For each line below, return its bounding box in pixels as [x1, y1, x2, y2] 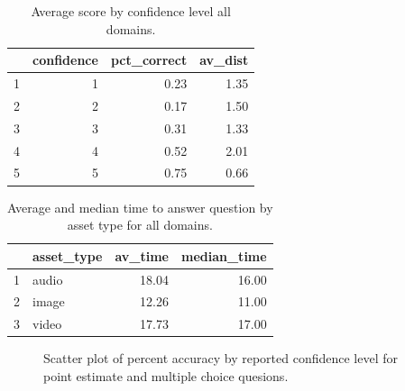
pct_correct [110, 50, 188, 69]
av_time [115, 246, 169, 265]
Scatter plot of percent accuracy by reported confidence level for [43, 349, 399, 368]
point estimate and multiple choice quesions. [43, 366, 289, 385]
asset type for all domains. [67, 215, 213, 234]
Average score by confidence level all [31, 2, 231, 20]
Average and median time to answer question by [7, 197, 273, 216]
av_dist [199, 50, 249, 69]
